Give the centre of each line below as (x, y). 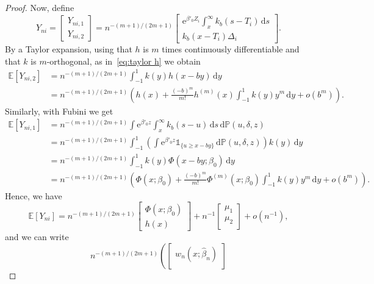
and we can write (37, 237)
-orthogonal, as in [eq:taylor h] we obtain (124, 61)
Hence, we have (34, 195)
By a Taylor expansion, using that (69, 48)
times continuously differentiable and (231, 48)
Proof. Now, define (40, 7)
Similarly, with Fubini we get (59, 111)
